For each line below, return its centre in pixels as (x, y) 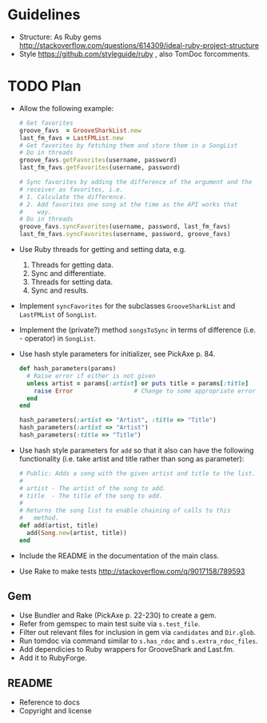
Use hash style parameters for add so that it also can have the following (136, 450)
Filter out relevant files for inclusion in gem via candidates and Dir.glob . (137, 633)
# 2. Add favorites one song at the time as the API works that (128, 204)
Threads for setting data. (72, 282)
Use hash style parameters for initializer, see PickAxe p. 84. (117, 354)
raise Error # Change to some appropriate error (145, 391)
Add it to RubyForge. (53, 658)
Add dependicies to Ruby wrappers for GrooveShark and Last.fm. (127, 649)
